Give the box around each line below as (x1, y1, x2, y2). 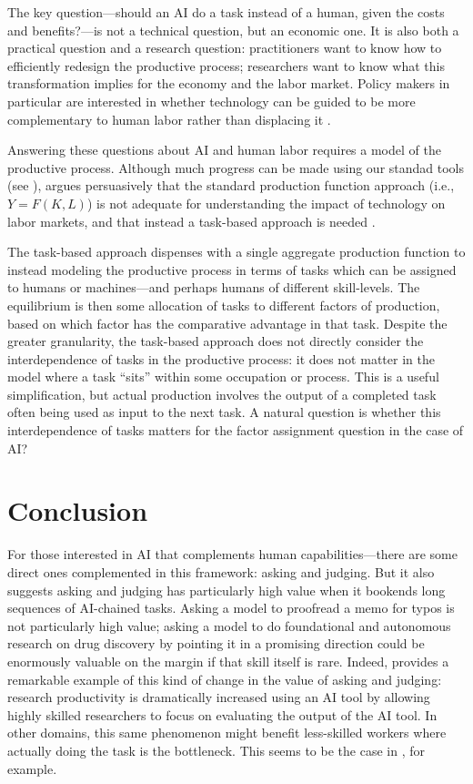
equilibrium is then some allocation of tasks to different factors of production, (7, 295, 440, 314)
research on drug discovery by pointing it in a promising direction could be (7, 634, 425, 653)
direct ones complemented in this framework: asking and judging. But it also (7, 562, 435, 581)
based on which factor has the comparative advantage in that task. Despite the (7, 313, 448, 332)
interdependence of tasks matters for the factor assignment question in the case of (7, 421, 464, 440)
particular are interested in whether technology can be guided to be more (7, 91, 416, 110)
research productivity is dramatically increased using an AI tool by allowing (7, 687, 430, 707)
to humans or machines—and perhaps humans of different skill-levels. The (7, 278, 420, 297)
